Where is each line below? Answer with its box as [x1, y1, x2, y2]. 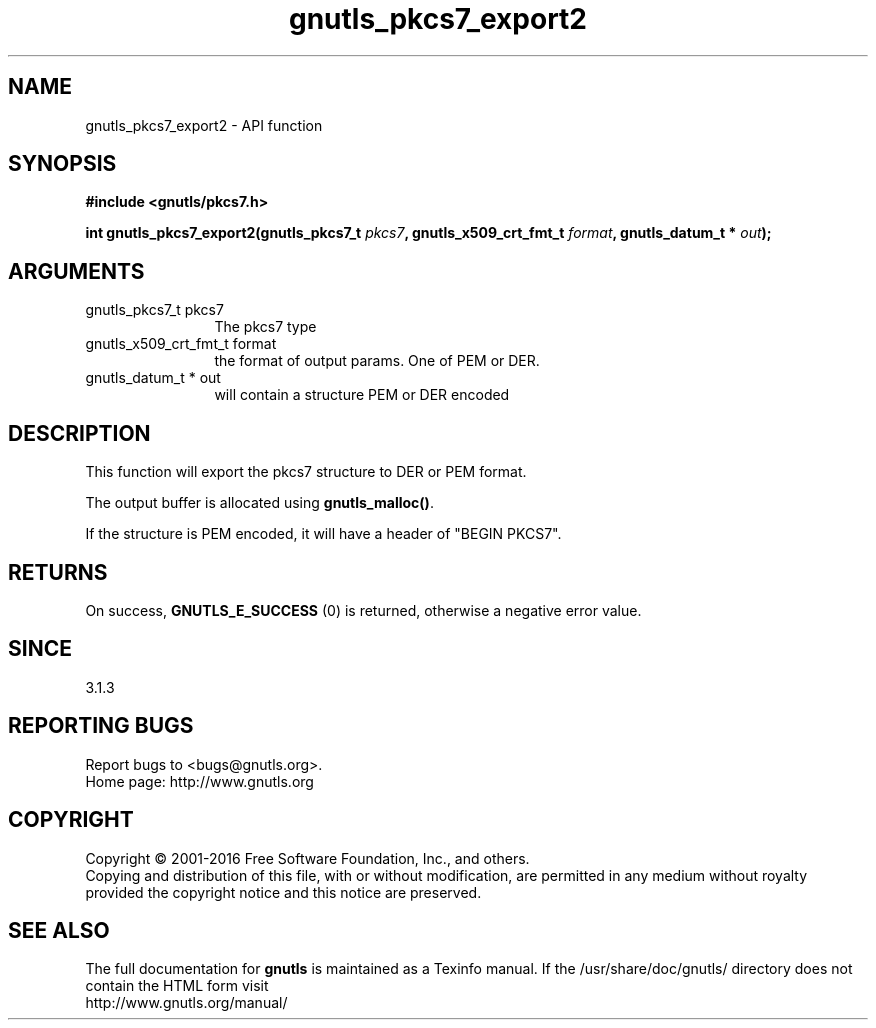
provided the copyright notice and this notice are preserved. [85, 883, 482, 901]
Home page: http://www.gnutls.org [85, 772, 314, 790]
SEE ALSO [8, 917, 110, 943]
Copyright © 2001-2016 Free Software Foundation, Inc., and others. [85, 849, 530, 867]
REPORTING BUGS [8, 713, 194, 739]
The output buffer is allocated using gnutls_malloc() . [85, 494, 434, 512]
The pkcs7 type [214, 318, 317, 336]
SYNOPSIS [8, 151, 117, 177]
